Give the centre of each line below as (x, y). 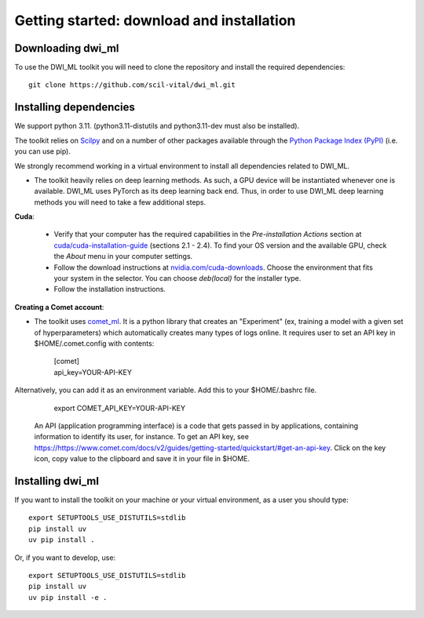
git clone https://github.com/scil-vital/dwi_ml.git (132, 85)
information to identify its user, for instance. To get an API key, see (141, 437)
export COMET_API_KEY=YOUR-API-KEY (120, 408)
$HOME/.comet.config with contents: (94, 344)
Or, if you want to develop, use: (65, 558)
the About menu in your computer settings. (123, 256)
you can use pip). (42, 151)
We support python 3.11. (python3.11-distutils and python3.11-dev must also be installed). (157, 126)
